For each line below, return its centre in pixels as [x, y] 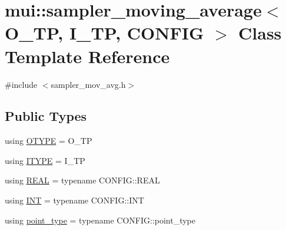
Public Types [46, 116]
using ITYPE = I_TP [45, 160]
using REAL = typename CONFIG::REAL [82, 180]
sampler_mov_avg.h [88, 84]
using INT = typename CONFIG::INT [74, 200]
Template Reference [87, 56]
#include [21, 84]
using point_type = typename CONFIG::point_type [100, 220]
